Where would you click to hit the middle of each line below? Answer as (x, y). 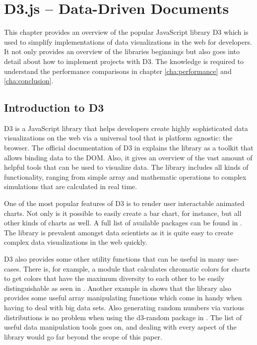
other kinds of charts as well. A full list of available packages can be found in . (123, 223)
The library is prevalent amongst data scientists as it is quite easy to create (119, 232)
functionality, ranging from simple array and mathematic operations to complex (125, 176)
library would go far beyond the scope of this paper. (83, 336)
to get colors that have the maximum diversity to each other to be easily (114, 278)
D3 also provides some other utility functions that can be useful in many (114, 259)
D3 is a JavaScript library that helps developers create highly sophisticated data (126, 128)
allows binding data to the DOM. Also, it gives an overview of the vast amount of (128, 157)
